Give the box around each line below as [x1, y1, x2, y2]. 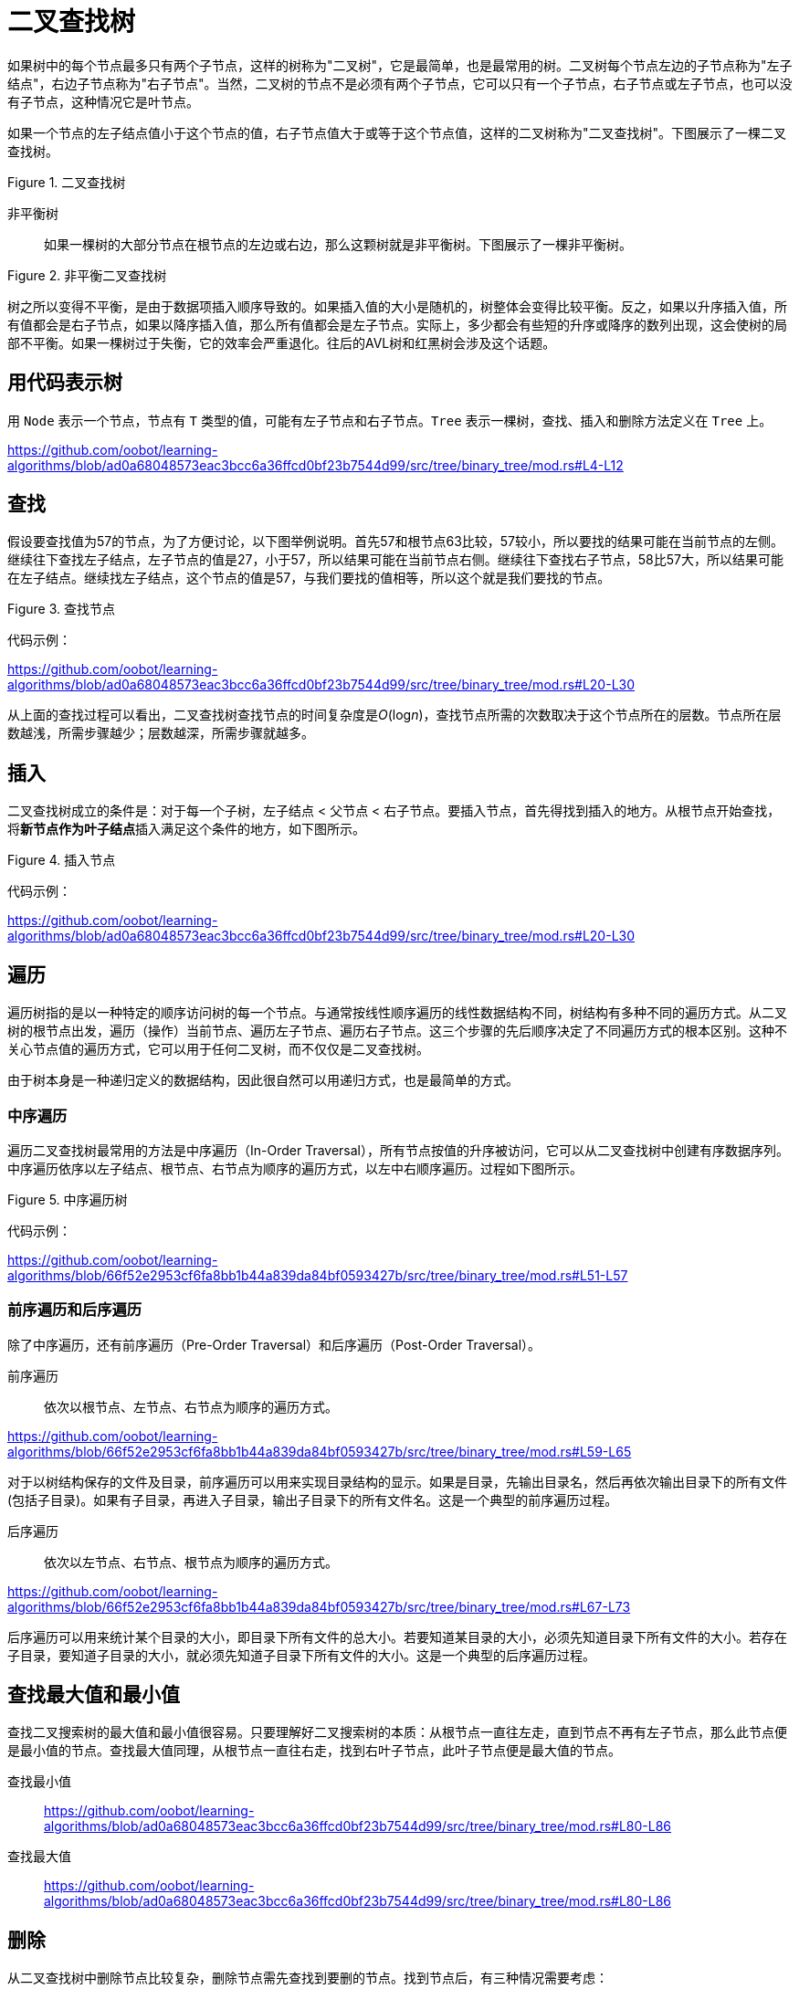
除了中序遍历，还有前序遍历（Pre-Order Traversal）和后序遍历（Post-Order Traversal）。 [7, 1336, 541, 1352]
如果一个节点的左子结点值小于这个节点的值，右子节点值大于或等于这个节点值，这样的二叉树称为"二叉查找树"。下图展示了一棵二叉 [7, 124, 787, 141]
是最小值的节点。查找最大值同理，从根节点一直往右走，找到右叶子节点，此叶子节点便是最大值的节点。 [7, 1742, 621, 1759]
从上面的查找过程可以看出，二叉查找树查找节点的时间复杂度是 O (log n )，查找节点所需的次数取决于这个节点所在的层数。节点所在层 [7, 707, 782, 723]
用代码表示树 [7, 371, 122, 395]
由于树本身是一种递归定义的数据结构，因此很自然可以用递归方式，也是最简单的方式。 [7, 1072, 519, 1089]
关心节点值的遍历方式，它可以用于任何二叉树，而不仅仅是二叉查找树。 [7, 1041, 429, 1058]
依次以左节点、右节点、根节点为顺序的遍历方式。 [44, 1553, 338, 1570]
